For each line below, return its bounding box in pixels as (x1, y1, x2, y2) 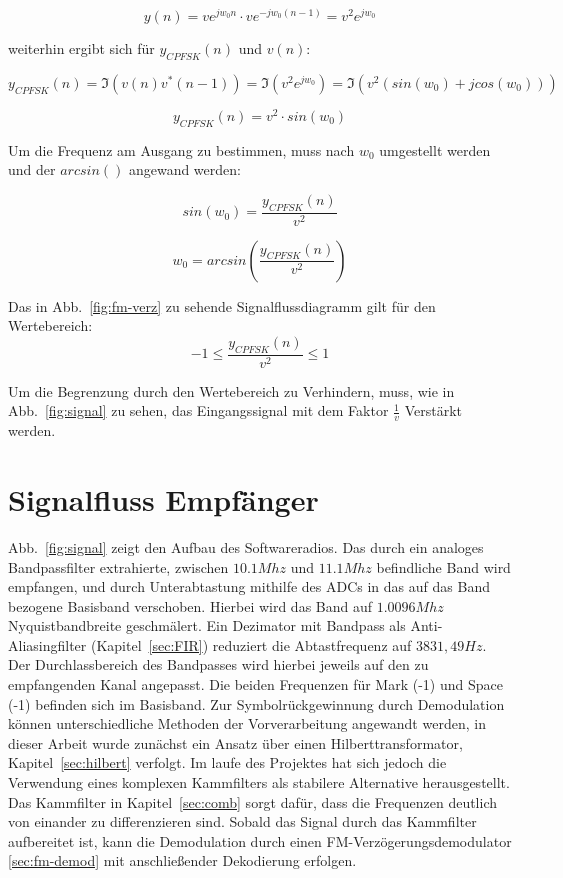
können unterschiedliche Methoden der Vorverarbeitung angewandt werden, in (8, 713, 486, 734)
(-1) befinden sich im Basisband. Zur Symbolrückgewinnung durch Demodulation (8, 693, 505, 714)
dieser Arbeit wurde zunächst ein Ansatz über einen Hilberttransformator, (8, 732, 463, 753)
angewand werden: (128, 159, 241, 180)
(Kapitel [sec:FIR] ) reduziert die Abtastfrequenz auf (90, 634, 412, 655)
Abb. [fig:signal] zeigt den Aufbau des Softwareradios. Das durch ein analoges (8, 536, 484, 557)
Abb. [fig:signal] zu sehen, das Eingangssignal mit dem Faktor (8, 400, 389, 421)
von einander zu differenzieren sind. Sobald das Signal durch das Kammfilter (8, 811, 477, 832)
